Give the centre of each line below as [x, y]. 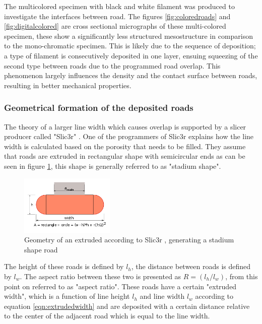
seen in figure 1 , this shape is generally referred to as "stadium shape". [113, 166]
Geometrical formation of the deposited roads [99, 108]
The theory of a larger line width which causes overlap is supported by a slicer [125, 126]
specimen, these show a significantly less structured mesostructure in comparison [129, 36]
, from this [242, 276]
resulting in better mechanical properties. [68, 85]
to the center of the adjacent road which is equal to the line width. [107, 316]
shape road [41, 249]
